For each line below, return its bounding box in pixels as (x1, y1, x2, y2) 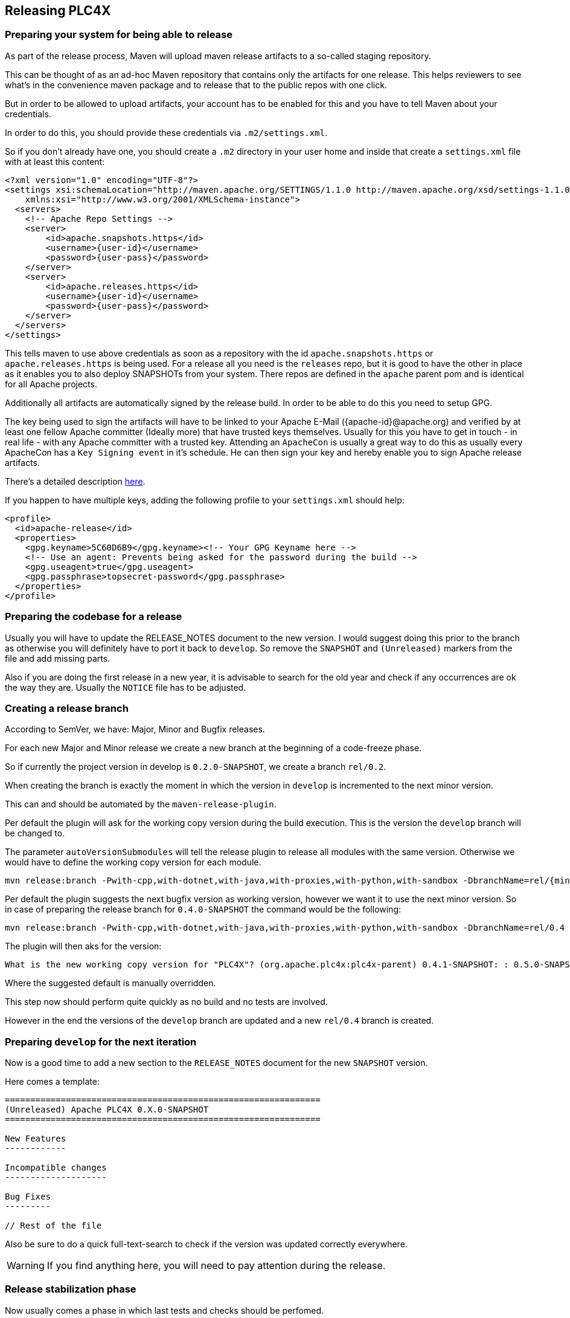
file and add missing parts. (5, 653, 110, 664)
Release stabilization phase (5, 1283, 136, 1296)
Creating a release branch (5, 702, 129, 714)
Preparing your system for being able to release (5, 28, 232, 41)
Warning (7, 1259, 45, 1272)
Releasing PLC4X (5, 3, 111, 18)
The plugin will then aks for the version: (5, 941, 162, 952)
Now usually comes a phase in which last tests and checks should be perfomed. (5, 1305, 324, 1316)
